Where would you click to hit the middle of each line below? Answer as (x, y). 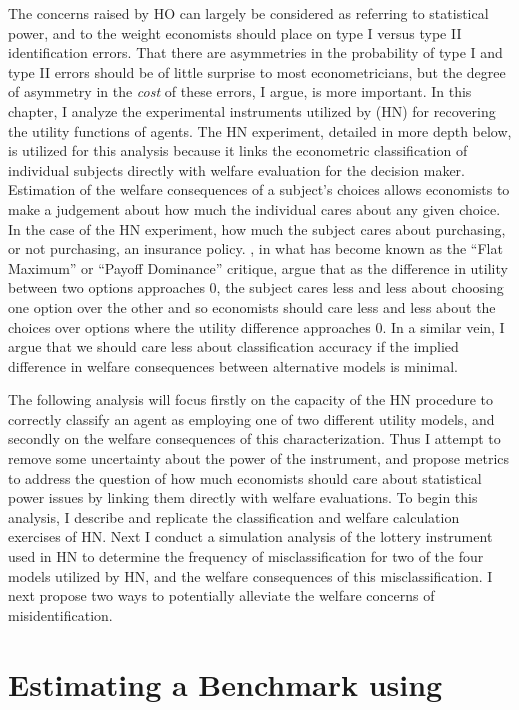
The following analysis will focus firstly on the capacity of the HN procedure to (250, 399)
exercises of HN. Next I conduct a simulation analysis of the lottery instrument (250, 536)
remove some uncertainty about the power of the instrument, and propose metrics (259, 458)
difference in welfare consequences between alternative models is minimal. (233, 365)
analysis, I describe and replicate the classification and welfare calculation (234, 516)
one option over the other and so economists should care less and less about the (252, 306)
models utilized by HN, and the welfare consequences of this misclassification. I (250, 575)
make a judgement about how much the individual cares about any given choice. (254, 208)
